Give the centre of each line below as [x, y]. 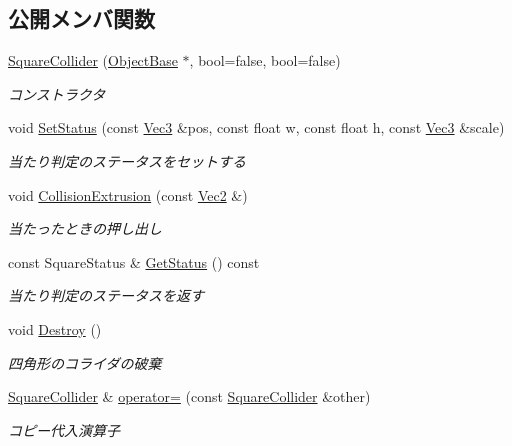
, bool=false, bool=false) [265, 60]
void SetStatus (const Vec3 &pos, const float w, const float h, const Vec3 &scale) [256, 127]
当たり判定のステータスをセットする [127, 160]
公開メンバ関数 [81, 18]
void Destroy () [55, 328]
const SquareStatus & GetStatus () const [134, 261]
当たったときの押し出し [85, 228]
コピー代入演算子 [64, 429]
